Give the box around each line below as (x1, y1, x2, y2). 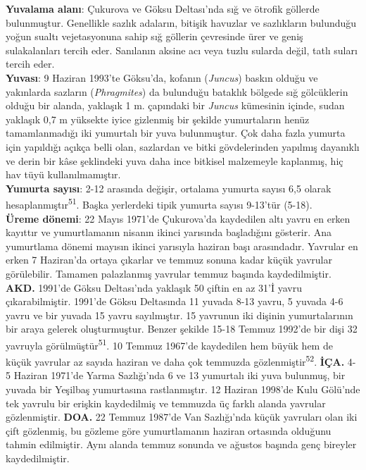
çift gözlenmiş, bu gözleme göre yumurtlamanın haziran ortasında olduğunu (6, 423, 332, 438)
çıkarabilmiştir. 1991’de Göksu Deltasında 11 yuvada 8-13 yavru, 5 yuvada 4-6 (6, 294, 343, 309)
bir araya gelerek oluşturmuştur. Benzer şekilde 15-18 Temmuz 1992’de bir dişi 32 (6, 321, 358, 336)
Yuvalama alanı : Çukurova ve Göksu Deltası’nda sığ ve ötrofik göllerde (6, 1, 320, 16)
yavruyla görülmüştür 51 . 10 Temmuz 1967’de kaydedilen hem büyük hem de (6, 335, 333, 352)
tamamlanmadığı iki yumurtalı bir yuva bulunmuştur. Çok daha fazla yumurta (6, 125, 346, 140)
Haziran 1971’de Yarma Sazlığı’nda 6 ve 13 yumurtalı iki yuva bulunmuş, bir (13, 368, 346, 383)
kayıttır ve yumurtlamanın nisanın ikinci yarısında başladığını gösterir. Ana (6, 225, 332, 240)
